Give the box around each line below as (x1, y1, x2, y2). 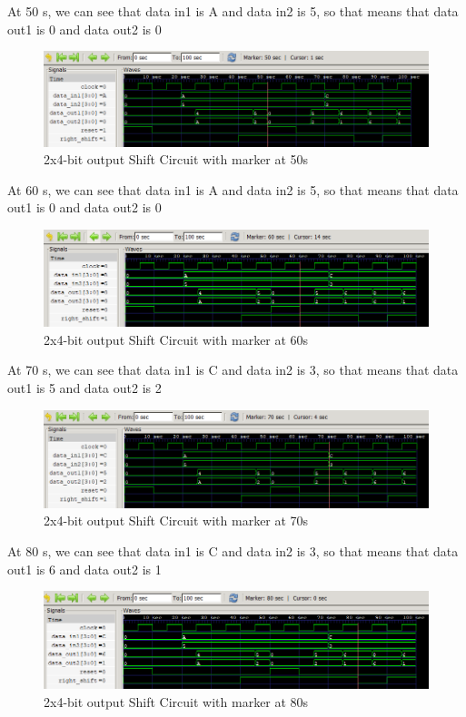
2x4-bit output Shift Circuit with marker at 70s (44, 511, 309, 530)
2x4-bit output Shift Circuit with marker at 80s (44, 692, 309, 711)
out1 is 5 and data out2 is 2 (7, 378, 162, 398)
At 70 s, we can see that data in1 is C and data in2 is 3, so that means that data (7, 360, 459, 379)
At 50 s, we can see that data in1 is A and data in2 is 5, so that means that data (7, 2, 459, 20)
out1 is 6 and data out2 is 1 (7, 559, 162, 578)
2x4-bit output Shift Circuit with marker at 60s (44, 329, 309, 349)
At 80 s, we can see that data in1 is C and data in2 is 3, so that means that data (7, 542, 459, 560)
